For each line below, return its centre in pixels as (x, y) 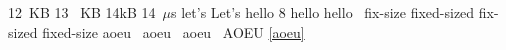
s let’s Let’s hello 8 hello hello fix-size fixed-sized (323, 12)
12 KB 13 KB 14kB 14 (82, 12)
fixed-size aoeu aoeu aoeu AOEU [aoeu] (173, 31)
